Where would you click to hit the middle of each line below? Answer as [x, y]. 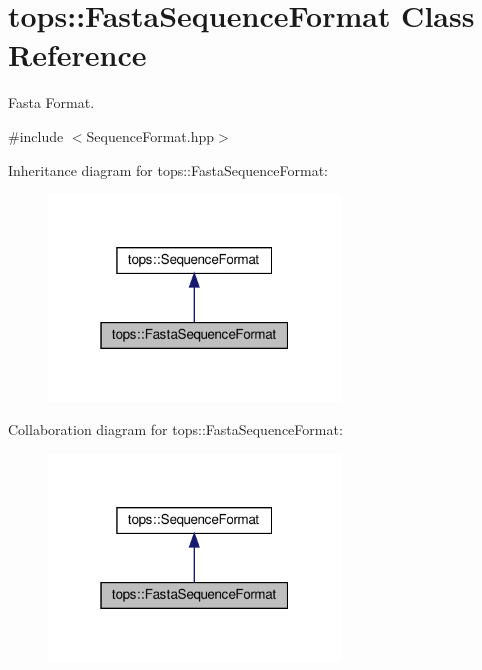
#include [36, 135]
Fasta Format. [51, 102]
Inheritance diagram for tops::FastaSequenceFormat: [168, 169]
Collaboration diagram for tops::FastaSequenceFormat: [175, 429]
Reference [77, 54]
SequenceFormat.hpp [150, 135]
